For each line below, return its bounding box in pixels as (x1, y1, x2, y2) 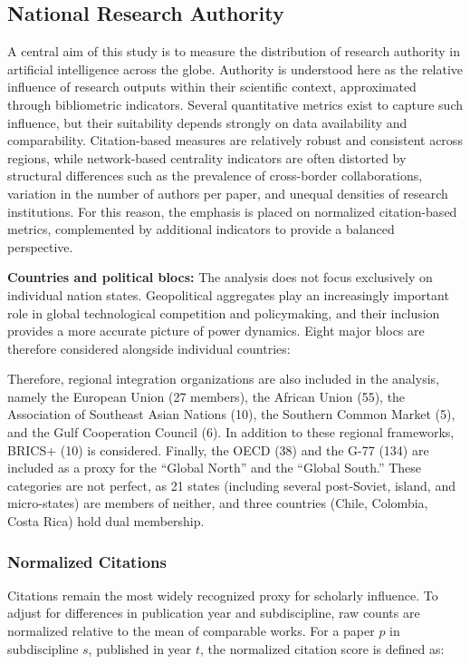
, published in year (88, 639, 192, 658)
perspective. (7, 237, 73, 256)
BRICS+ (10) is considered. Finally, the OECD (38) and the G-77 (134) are (7, 440, 429, 459)
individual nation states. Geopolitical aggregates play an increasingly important (7, 285, 449, 304)
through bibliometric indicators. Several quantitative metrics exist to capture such (7, 94, 464, 113)
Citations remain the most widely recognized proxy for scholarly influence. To (7, 585, 438, 604)
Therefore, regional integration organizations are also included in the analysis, (7, 369, 439, 388)
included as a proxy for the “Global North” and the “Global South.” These (7, 458, 422, 477)
